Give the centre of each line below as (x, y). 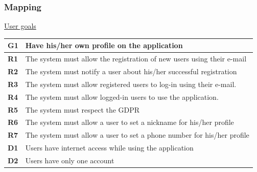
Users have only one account (70, 160)
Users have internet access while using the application (109, 148)
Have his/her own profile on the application (104, 45)
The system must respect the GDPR (83, 109)
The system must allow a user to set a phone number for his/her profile (137, 135)
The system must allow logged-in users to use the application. (122, 96)
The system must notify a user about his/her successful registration (131, 71)
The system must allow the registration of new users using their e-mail (136, 59)
